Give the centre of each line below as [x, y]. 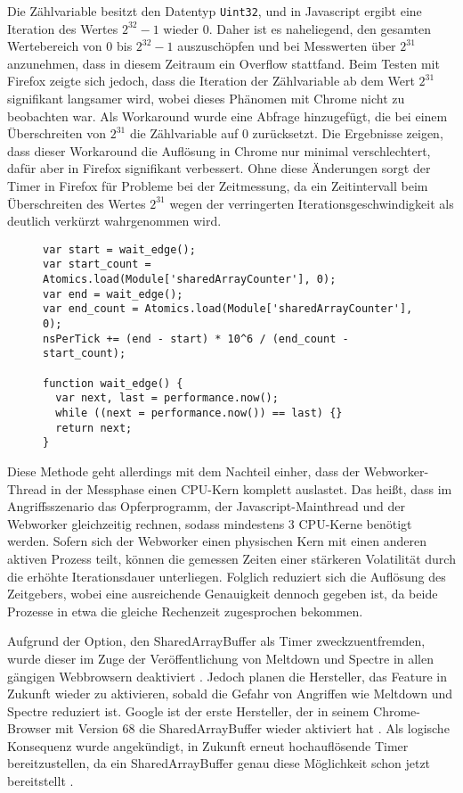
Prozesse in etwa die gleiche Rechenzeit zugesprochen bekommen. [185, 611]
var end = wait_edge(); [113, 294]
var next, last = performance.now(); [167, 398]
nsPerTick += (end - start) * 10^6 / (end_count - [196, 339]
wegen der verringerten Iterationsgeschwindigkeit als [312, 203]
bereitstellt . [41, 781]
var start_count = [97, 264]
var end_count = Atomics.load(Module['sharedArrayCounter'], [228, 309]
